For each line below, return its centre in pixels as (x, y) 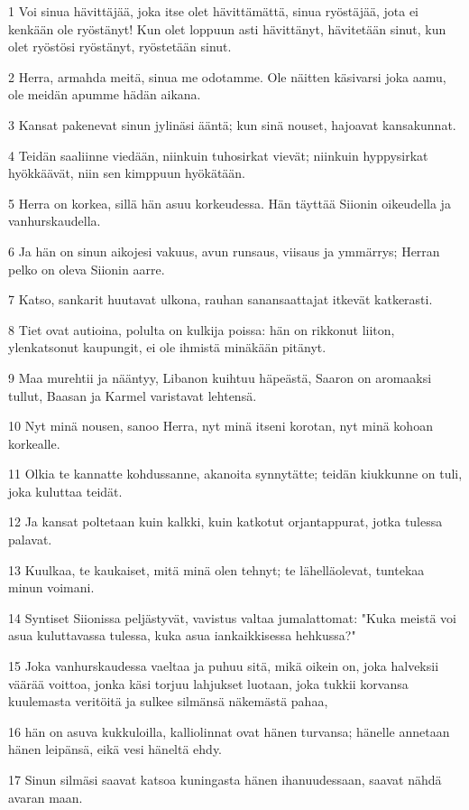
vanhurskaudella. (55, 221)
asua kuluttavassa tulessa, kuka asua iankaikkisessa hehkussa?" (182, 635)
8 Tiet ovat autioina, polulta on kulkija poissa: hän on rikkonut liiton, (202, 329)
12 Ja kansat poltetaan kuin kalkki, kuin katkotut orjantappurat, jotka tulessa (225, 521)
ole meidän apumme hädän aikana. (105, 94)
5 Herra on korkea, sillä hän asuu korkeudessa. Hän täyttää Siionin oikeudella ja (230, 203)
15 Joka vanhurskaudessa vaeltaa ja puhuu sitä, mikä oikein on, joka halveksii (224, 666)
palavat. (30, 540)
